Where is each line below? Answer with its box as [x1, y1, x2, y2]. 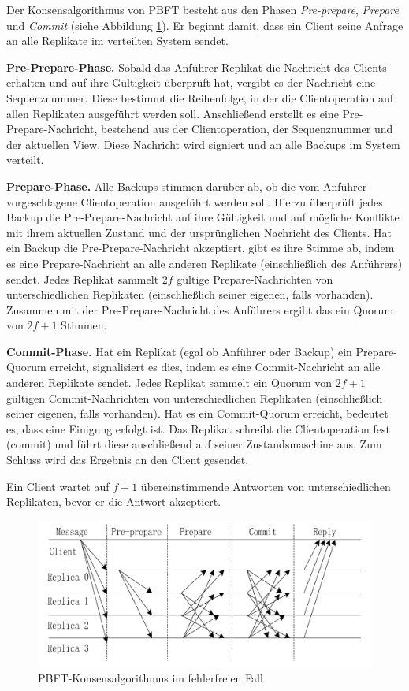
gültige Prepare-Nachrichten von [177, 270, 333, 287]
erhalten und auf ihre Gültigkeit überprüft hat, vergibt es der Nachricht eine [6, 74, 376, 91]
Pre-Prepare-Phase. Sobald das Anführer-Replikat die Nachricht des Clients [6, 58, 387, 75]
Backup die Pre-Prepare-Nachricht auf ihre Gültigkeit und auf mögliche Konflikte [6, 209, 400, 225]
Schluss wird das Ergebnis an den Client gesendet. [6, 451, 249, 468]
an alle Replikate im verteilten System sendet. [6, 32, 229, 49]
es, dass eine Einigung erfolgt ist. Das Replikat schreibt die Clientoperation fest [6, 420, 390, 437]
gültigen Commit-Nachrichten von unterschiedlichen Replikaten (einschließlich [6, 389, 383, 406]
